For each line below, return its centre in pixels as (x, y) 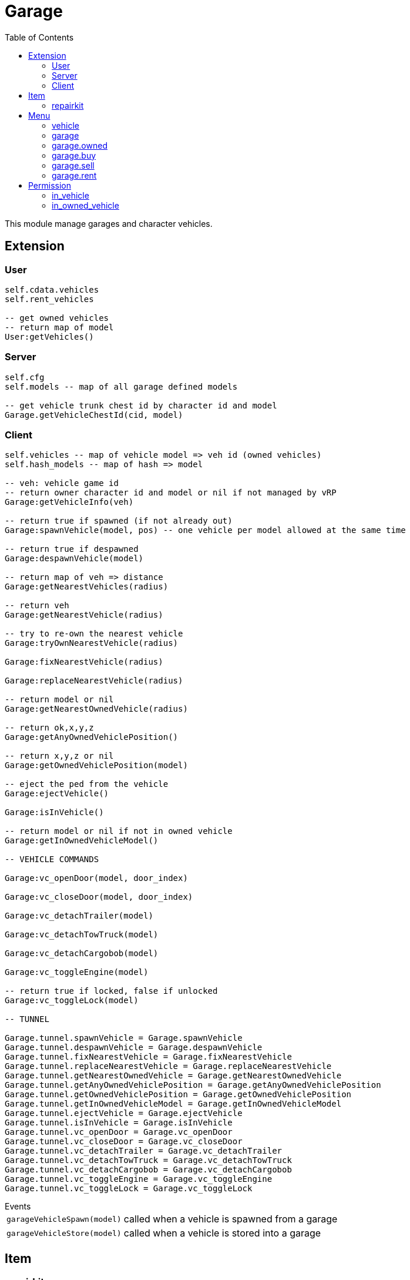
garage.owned (80, 145)
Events (18, 1207)
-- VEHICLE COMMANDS (52, 860)
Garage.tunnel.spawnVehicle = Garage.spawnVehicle (124, 1038)
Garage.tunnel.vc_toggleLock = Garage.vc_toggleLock (129, 1189)
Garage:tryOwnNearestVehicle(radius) (92, 643)
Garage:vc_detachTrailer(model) (79, 916)
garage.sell (73, 165)
